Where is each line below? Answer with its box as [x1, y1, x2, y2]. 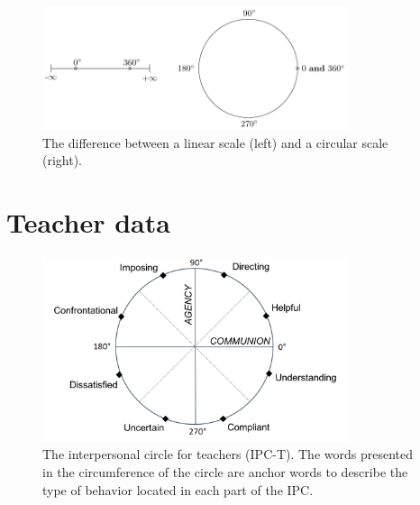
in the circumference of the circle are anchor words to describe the [42, 463, 408, 482]
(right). [42, 151, 83, 170]
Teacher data [6, 204, 170, 241]
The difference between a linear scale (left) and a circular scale [42, 133, 388, 151]
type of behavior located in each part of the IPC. [42, 480, 314, 499]
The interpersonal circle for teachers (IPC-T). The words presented [42, 445, 414, 464]
